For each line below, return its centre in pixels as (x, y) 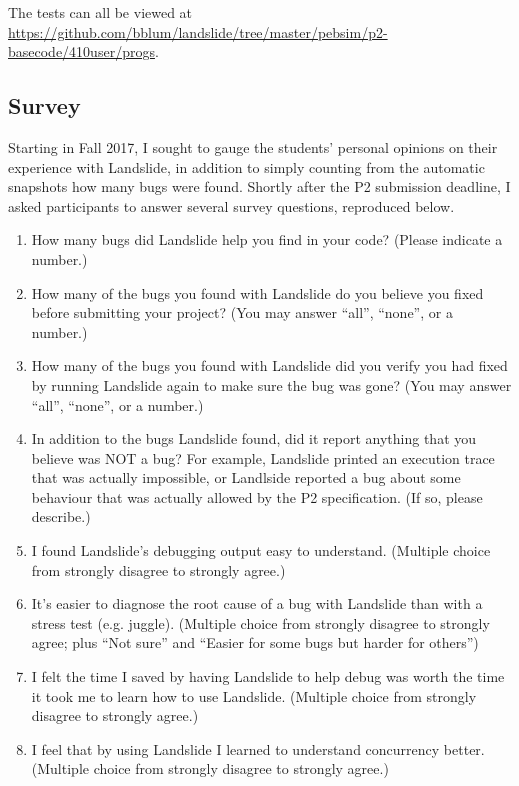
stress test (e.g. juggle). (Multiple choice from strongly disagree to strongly (260, 622)
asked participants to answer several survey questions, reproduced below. (231, 205)
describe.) (61, 516)
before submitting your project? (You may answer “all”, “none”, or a (242, 312)
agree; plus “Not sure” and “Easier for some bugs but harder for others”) (255, 642)
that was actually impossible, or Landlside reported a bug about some (246, 477)
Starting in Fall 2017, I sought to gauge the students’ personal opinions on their (253, 146)
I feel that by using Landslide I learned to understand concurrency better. (258, 748)
